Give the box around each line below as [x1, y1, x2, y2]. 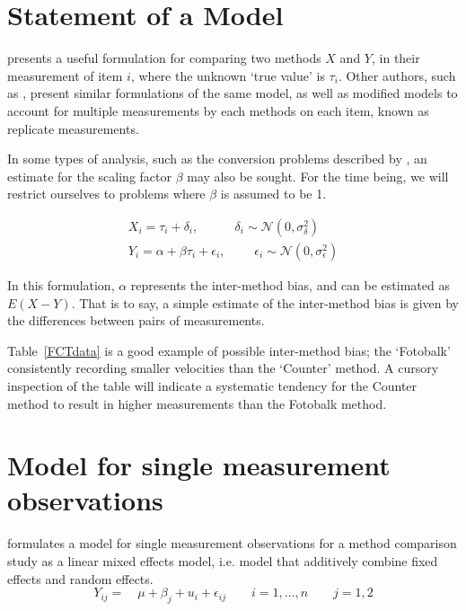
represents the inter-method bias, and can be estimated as [130, 275, 450, 294]
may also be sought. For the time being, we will [187, 166, 449, 185]
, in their [372, 49, 420, 67]
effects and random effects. [7, 569, 154, 588]
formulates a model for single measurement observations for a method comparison [7, 534, 457, 553]
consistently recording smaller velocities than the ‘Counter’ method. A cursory [7, 359, 439, 377]
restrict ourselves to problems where [7, 184, 206, 203]
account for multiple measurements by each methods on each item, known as [7, 101, 429, 120]
